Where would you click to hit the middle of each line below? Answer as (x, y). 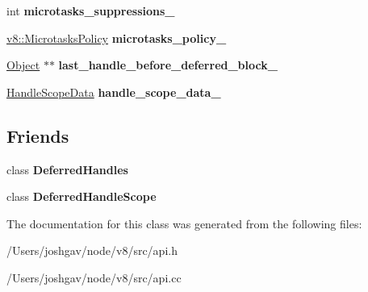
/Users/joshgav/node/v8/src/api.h (92, 250)
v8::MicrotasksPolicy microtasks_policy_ (117, 38)
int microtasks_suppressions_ (91, 10)
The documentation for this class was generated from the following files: (184, 223)
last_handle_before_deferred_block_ (168, 65)
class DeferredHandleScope (82, 196)
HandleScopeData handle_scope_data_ (114, 92)
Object (23, 65)
